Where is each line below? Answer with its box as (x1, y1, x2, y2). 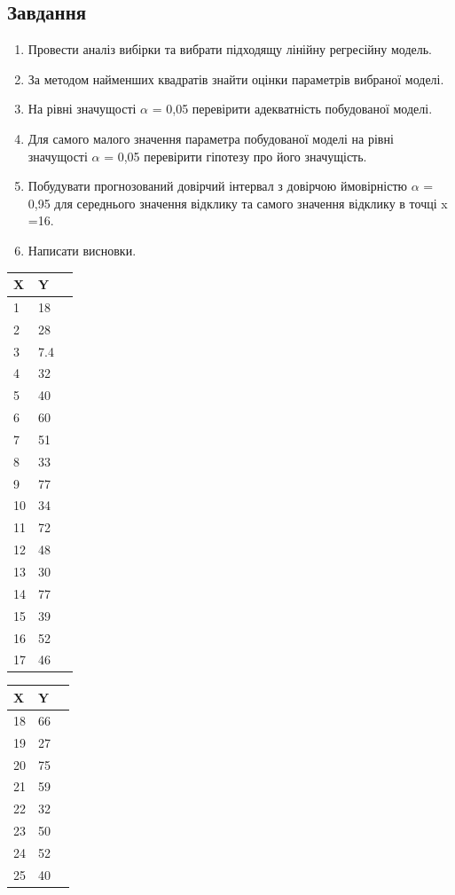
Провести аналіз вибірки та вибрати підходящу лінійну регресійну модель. (27, 40, 432, 59)
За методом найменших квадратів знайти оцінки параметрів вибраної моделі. (27, 69, 444, 88)
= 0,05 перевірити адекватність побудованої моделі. (152, 99, 433, 118)
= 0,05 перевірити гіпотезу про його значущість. (104, 146, 367, 165)
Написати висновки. (27, 240, 137, 259)
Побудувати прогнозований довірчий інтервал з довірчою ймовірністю (27, 177, 407, 195)
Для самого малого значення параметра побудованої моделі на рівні (27, 129, 394, 147)
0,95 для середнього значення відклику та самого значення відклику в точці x (27, 193, 448, 212)
